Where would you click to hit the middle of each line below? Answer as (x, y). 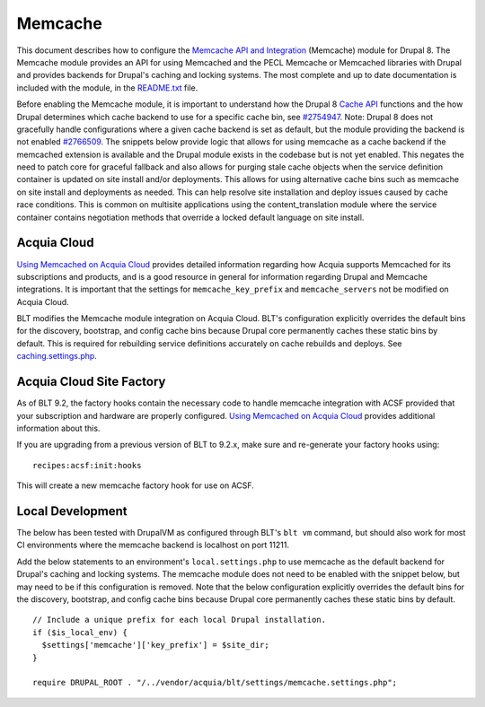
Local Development (72, 511)
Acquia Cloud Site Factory (91, 382)
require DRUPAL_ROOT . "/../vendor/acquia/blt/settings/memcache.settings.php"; (215, 683)
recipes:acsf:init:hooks (87, 465)
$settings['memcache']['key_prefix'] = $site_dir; (155, 645)
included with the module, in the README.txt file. (107, 87)
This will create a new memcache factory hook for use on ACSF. (136, 485)
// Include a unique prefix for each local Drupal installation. (180, 620)
